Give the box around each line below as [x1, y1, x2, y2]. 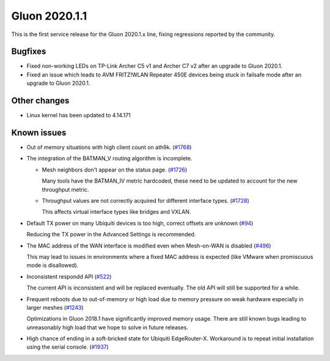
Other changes [11, 95, 70, 106]
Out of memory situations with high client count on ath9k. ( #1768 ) [26, 144, 192, 151]
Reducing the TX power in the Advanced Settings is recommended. [26, 231, 196, 238]
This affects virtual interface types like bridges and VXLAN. [42, 208, 191, 216]
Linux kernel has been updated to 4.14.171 [26, 112, 131, 119]
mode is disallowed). [26, 261, 79, 269]
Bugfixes [11, 46, 46, 57]
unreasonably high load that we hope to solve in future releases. [26, 324, 189, 331]
